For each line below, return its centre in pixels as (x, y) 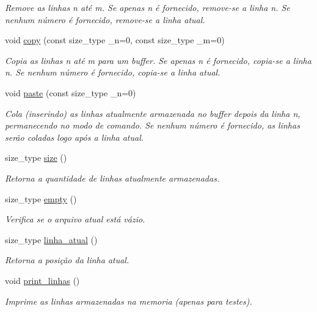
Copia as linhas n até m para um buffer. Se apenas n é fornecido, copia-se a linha (158, 60)
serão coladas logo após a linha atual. (75, 137)
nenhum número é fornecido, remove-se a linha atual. (105, 19)
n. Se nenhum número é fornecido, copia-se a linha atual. (113, 72)
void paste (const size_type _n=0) (71, 92)
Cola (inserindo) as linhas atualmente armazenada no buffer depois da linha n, (153, 113)
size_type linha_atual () (51, 239)
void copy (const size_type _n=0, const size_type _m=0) (115, 40)
